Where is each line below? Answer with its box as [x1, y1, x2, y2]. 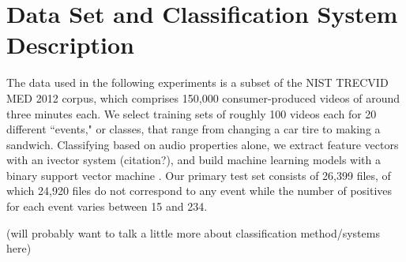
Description [6, 28, 135, 61]
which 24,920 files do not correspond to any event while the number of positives [6, 182, 393, 199]
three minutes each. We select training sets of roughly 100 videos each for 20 [6, 105, 377, 122]
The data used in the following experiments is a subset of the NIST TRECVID [6, 74, 389, 91]
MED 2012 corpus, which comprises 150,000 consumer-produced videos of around [6, 89, 400, 106]
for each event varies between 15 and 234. [6, 198, 208, 215]
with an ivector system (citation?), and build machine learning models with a [6, 152, 381, 168]
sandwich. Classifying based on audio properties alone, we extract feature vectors [6, 136, 399, 152]
